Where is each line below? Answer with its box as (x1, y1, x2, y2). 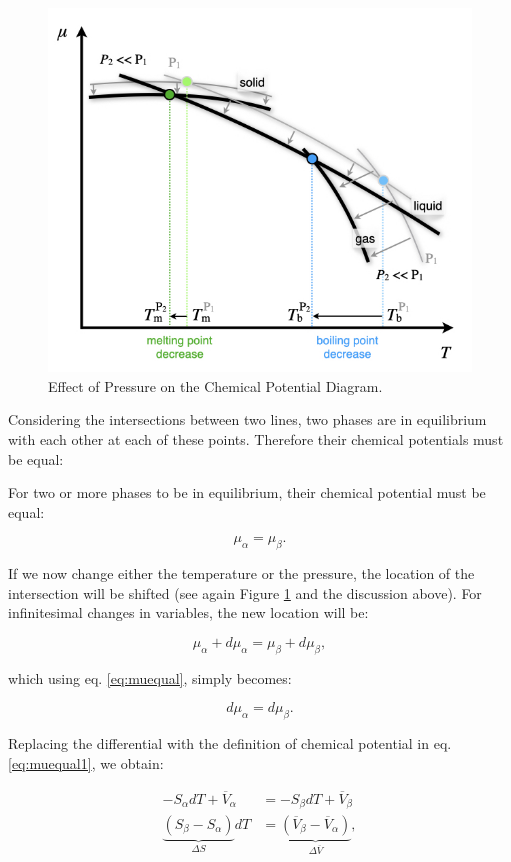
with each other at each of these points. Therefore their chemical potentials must (8, 428, 504, 449)
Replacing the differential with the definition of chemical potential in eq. (8, 733, 452, 754)
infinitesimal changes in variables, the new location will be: (8, 602, 369, 623)
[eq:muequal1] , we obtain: (8, 752, 164, 773)
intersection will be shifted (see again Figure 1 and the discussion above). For (8, 582, 482, 603)
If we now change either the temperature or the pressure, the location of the (8, 563, 475, 584)
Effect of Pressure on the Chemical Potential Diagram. (48, 375, 383, 396)
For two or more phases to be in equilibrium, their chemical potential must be (8, 482, 486, 503)
